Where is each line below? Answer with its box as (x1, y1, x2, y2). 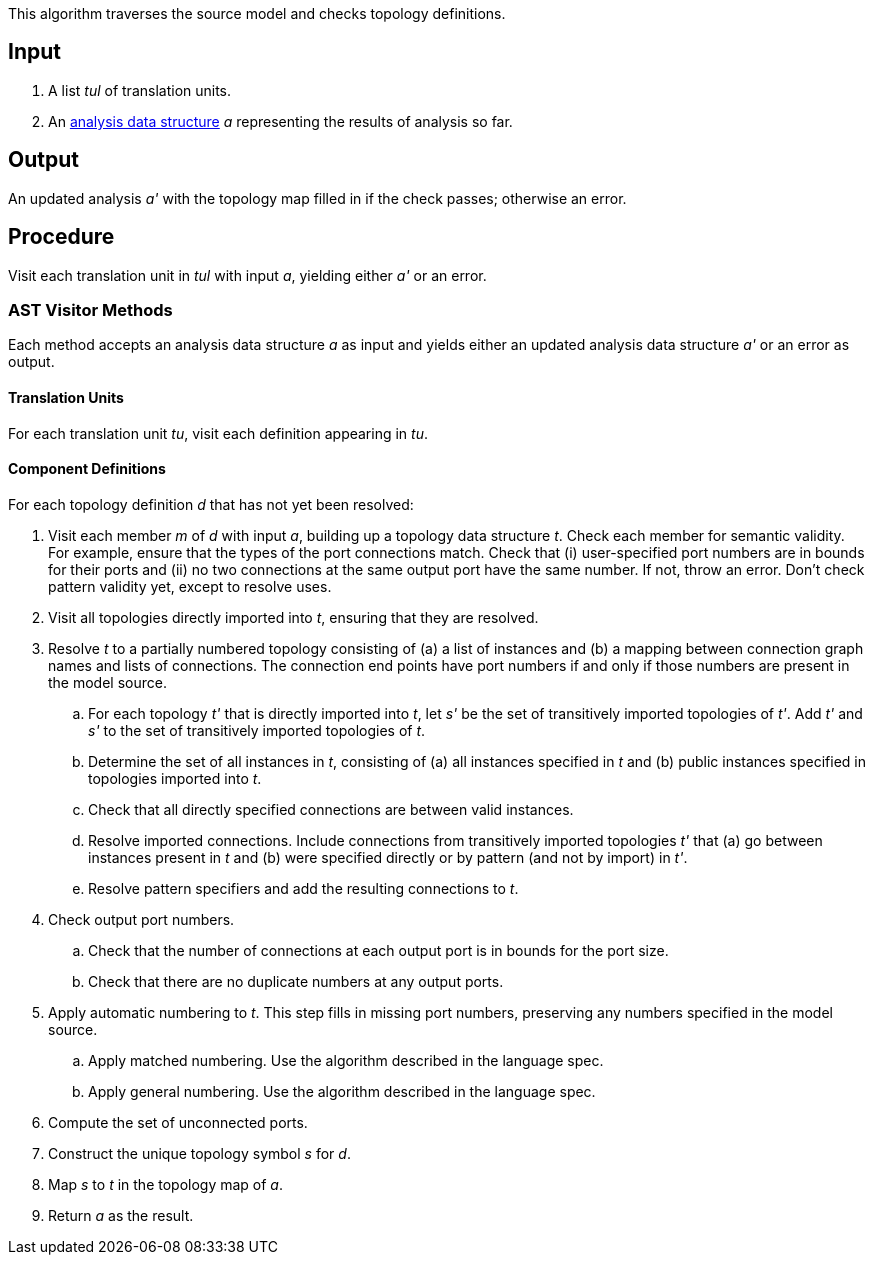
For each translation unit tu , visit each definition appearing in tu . (8, 424, 428, 442)
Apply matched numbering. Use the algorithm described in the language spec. (88, 1051, 604, 1069)
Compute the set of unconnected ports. (48, 1113, 308, 1131)
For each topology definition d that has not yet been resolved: (8, 495, 414, 513)
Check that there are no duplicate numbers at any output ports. (88, 972, 504, 990)
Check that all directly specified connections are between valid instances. (88, 800, 574, 818)
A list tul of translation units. (48, 81, 232, 99)
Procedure (8, 224, 115, 250)
